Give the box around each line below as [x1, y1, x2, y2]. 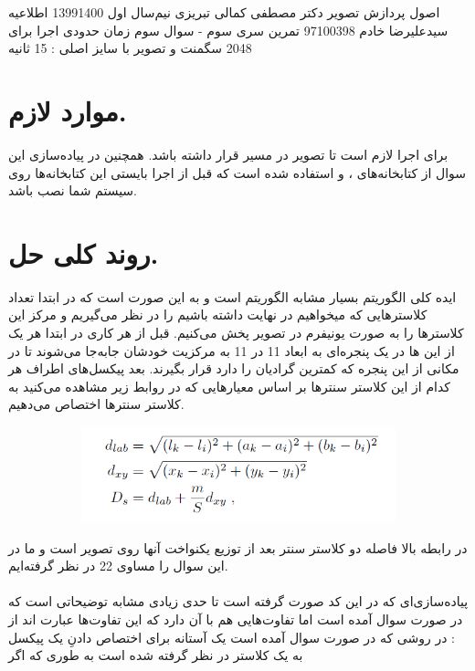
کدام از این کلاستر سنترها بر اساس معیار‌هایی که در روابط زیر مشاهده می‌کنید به [8, 376, 450, 395]
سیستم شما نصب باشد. [8, 181, 137, 200]
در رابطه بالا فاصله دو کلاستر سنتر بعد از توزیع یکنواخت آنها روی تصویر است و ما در [8, 538, 468, 557]
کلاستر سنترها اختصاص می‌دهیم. [8, 394, 185, 414]
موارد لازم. [8, 91, 127, 129]
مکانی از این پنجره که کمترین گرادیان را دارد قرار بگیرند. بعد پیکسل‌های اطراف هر [8, 359, 459, 378]
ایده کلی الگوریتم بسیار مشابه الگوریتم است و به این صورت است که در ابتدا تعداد [8, 287, 457, 306]
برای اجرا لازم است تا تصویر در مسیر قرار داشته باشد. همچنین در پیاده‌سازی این [8, 144, 449, 163]
